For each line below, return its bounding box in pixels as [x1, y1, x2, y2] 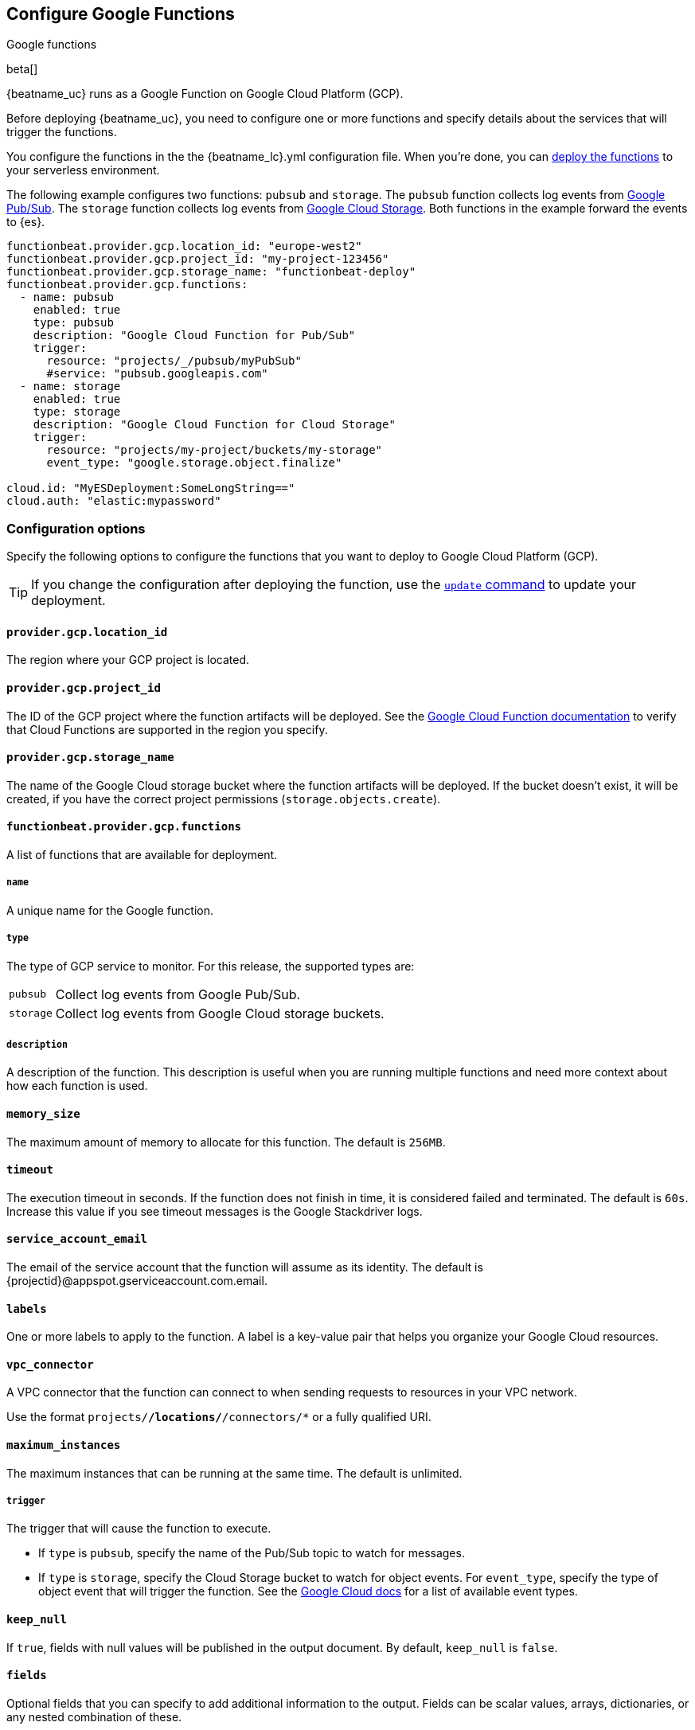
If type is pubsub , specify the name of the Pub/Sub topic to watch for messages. [38, 1546, 465, 1560]
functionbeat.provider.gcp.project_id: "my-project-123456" [6, 252, 389, 266]
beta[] [6, 62, 38, 76]
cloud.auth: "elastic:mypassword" [6, 494, 221, 508]
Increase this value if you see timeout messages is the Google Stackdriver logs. [6, 1204, 423, 1218]
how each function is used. [6, 1079, 148, 1093]
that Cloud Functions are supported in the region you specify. [6, 722, 328, 736]
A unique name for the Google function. [6, 903, 214, 917]
